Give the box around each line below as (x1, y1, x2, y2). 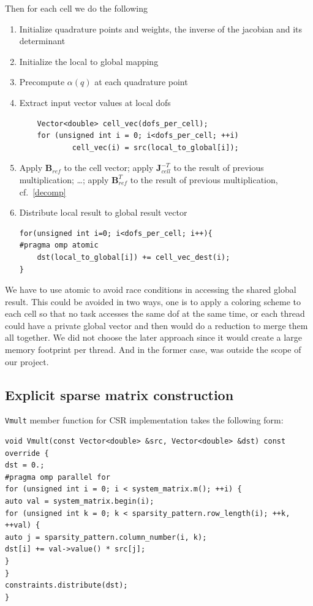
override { (5, 449, 49, 458)
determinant (19, 34, 66, 47)
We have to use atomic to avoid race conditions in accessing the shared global (5, 283, 296, 296)
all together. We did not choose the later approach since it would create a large (5, 331, 302, 344)
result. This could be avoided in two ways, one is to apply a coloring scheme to (5, 295, 301, 308)
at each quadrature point (94, 75, 188, 88)
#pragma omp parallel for (5, 472, 110, 482)
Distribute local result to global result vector (19, 206, 187, 219)
